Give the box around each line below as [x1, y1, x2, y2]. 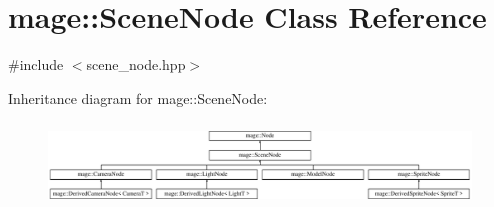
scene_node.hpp [86, 54, 186, 75]
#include [8, 54, 64, 75]
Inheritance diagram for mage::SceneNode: [8, 87, 268, 108]
